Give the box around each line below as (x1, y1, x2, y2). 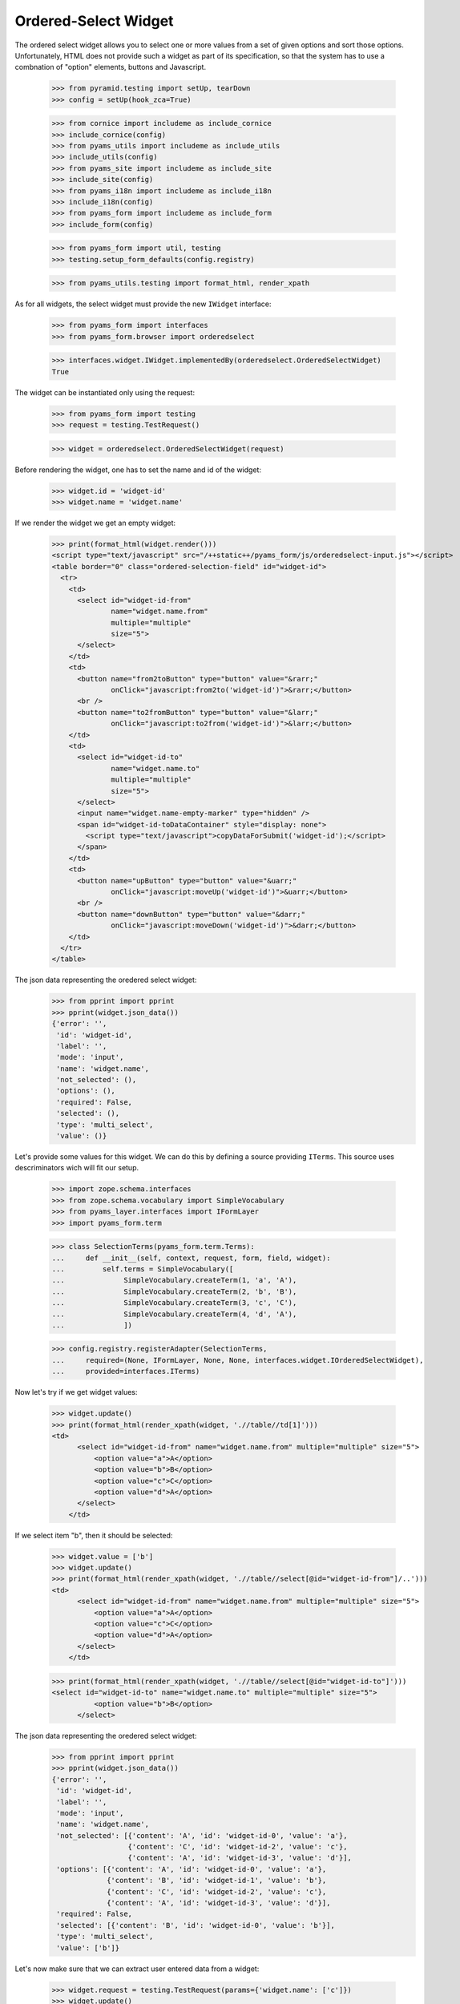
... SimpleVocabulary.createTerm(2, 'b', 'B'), (51, 1287, 297, 1296)
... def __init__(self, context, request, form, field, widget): (51, 1253, 331, 1263)
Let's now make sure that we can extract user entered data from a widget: (14, 1964, 260, 1974)
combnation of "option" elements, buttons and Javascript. (14, 63, 207, 72)
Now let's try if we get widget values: (14, 1388, 138, 1397)
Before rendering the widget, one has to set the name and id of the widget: (14, 465, 262, 475)
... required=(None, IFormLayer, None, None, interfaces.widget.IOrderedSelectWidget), (51, 1356, 424, 1364)
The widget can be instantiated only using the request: (14, 387, 196, 397)
